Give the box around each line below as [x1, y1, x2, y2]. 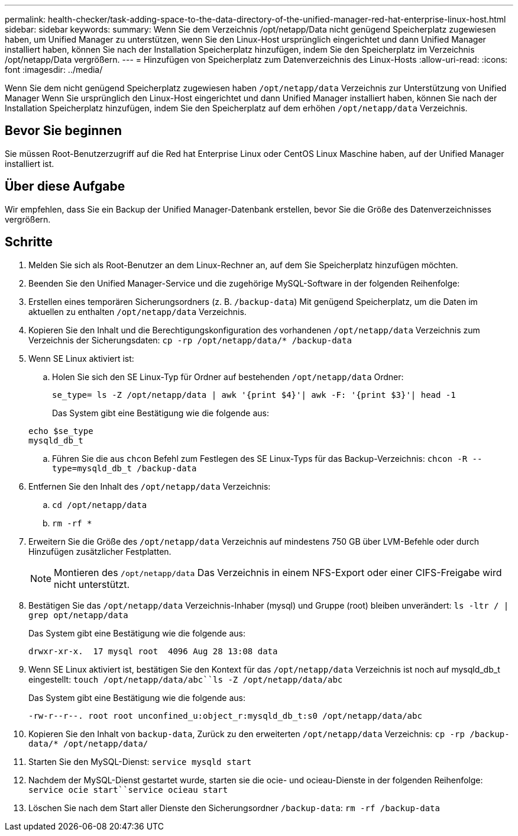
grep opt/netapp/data [28, 610, 128, 620]
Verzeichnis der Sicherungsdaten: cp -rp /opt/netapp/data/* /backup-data [28, 335, 352, 345]
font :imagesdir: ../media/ [5, 65, 103, 75]
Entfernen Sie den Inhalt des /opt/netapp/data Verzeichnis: [28, 481, 271, 491]
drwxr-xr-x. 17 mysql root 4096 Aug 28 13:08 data [28, 646, 278, 656]
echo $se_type [28, 426, 93, 436]
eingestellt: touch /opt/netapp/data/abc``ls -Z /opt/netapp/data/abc [28, 674, 343, 684]
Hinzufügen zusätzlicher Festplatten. [28, 546, 171, 557]
